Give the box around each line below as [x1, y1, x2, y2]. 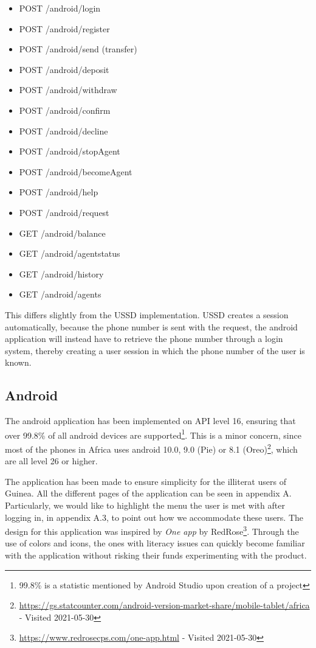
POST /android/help [19, 186, 98, 198]
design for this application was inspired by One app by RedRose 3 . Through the [5, 523, 299, 537]
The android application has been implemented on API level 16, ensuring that [5, 414, 296, 427]
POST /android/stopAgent [19, 145, 120, 158]
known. [5, 356, 32, 369]
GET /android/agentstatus [19, 247, 120, 260]
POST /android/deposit [19, 63, 109, 75]
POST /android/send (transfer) [19, 43, 137, 55]
